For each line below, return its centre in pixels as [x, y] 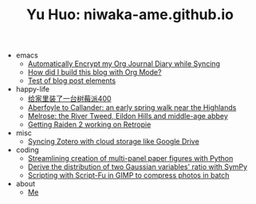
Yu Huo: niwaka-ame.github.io [130, 15]
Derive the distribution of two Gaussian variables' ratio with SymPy [138, 167]
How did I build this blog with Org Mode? [95, 73]
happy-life [33, 89]
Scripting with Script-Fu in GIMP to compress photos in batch [128, 175]
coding [28, 150]
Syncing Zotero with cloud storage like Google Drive [113, 142]
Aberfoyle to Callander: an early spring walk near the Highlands [132, 108]
